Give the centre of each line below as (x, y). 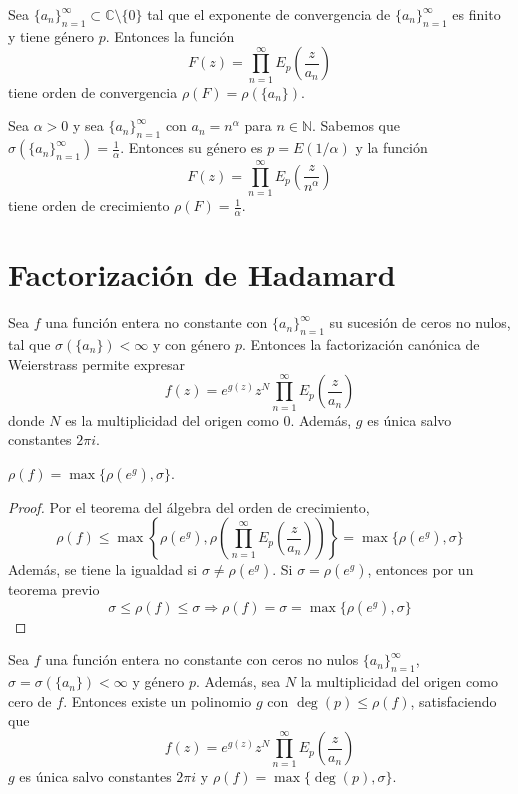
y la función (391, 147)
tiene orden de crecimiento (89, 205)
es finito (476, 14)
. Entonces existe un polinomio (157, 700)
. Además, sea (238, 681)
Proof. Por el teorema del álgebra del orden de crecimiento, (189, 506)
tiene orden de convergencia (93, 91)
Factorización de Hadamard (202, 274)
